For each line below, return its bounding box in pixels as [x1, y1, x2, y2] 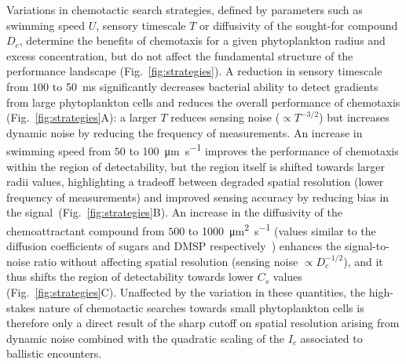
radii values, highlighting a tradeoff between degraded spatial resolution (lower [6, 173, 384, 190]
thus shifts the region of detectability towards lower [6, 268, 254, 285]
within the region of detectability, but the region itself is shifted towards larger [6, 158, 385, 174]
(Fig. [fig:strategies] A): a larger [6, 109, 157, 126]
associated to [300, 329, 363, 346]
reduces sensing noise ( [170, 109, 280, 126]
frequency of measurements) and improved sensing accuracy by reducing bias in [6, 188, 390, 205]
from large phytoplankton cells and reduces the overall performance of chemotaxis [6, 93, 401, 110]
